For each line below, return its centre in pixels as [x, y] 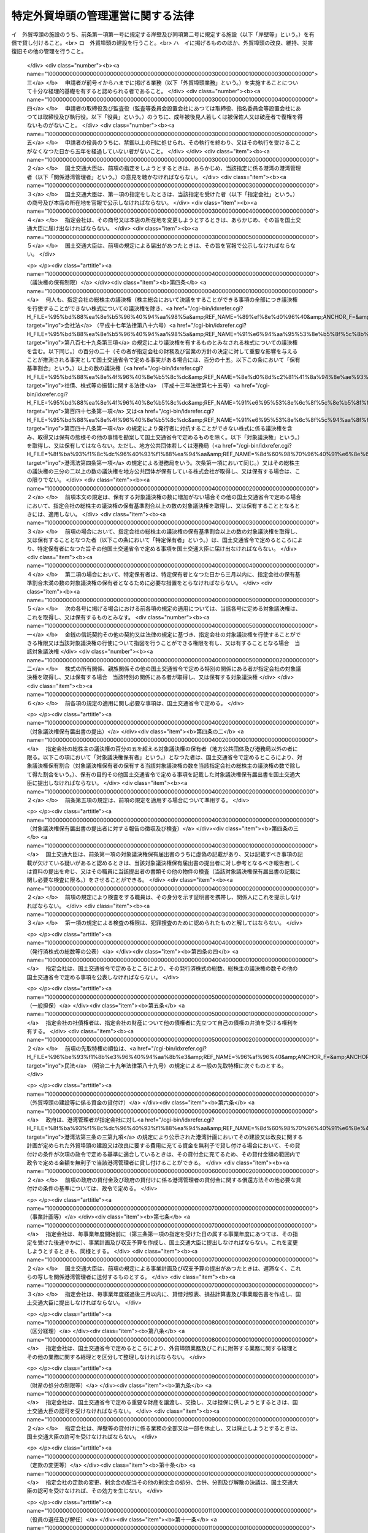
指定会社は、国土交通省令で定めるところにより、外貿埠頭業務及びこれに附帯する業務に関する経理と [172, 1348]
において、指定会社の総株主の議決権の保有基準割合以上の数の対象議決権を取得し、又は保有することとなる [161, 505]
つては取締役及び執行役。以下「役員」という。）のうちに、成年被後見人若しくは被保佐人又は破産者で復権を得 [165, 117]
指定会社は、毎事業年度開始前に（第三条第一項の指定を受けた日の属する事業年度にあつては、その [169, 1234]
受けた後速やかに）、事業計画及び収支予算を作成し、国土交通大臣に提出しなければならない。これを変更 [167, 1242]
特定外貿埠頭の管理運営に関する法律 [103, 16]
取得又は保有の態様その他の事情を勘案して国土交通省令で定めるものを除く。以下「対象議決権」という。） [170, 437]
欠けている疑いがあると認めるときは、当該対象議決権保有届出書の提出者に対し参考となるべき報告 [161, 863]
